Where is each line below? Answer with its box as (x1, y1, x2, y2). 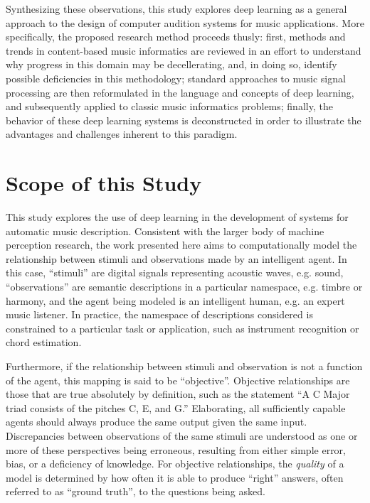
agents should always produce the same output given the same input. (6, 414, 307, 429)
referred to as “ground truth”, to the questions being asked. (6, 484, 265, 499)
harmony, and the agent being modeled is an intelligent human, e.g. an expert (6, 293, 345, 308)
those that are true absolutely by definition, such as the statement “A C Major (6, 386, 350, 401)
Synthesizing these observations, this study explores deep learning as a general (6, 1, 347, 16)
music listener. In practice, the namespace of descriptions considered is (6, 307, 313, 322)
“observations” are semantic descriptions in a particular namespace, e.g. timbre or (6, 279, 363, 294)
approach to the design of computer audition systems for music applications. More (6, 15, 364, 30)
